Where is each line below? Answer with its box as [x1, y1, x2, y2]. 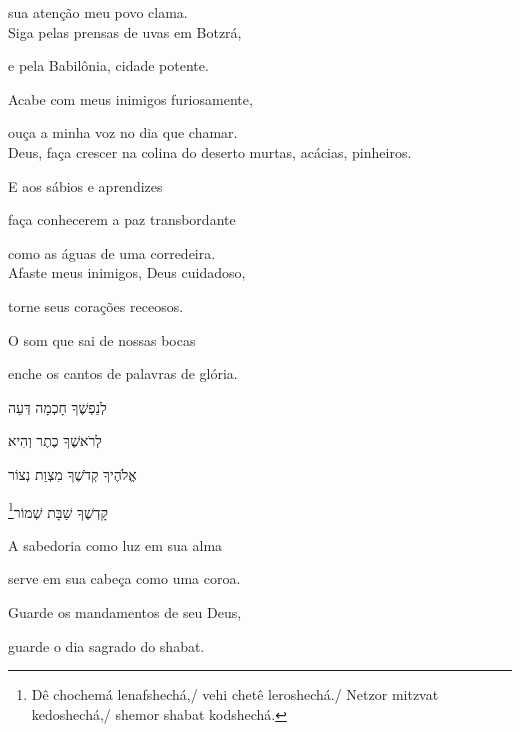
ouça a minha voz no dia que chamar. [8, 122, 238, 143]
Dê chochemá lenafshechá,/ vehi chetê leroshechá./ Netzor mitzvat [31, 684, 439, 705]
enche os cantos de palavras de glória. [8, 363, 238, 384]
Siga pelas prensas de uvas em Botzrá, [8, 21, 242, 42]
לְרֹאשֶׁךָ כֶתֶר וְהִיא [8, 430, 102, 451]
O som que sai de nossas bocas [8, 329, 196, 350]
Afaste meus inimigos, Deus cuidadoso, [8, 262, 246, 283]
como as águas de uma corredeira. [8, 242, 216, 263]
